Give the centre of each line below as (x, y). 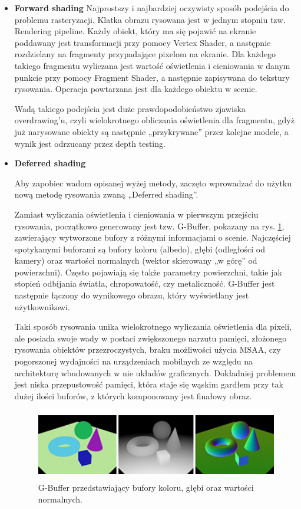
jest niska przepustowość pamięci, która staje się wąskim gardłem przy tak (149, 384)
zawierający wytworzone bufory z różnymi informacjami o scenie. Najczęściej (153, 237)
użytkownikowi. (42, 306)
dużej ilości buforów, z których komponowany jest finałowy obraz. (133, 395)
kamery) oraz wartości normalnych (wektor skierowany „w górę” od (136, 260)
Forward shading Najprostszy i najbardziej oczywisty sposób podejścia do (152, 8)
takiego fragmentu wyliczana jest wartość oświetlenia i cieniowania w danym (152, 65)
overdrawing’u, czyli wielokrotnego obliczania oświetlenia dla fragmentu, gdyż (154, 120)
